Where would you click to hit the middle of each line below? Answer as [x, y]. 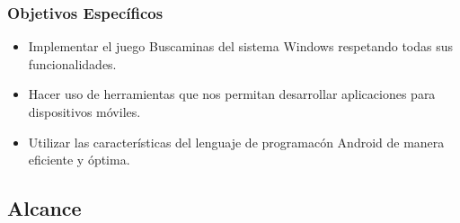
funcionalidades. [72, 63]
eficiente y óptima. [79, 160]
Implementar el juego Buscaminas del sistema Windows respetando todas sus [241, 46]
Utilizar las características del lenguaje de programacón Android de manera [236, 142]
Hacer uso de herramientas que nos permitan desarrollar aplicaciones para [232, 94]
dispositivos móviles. [84, 111]
